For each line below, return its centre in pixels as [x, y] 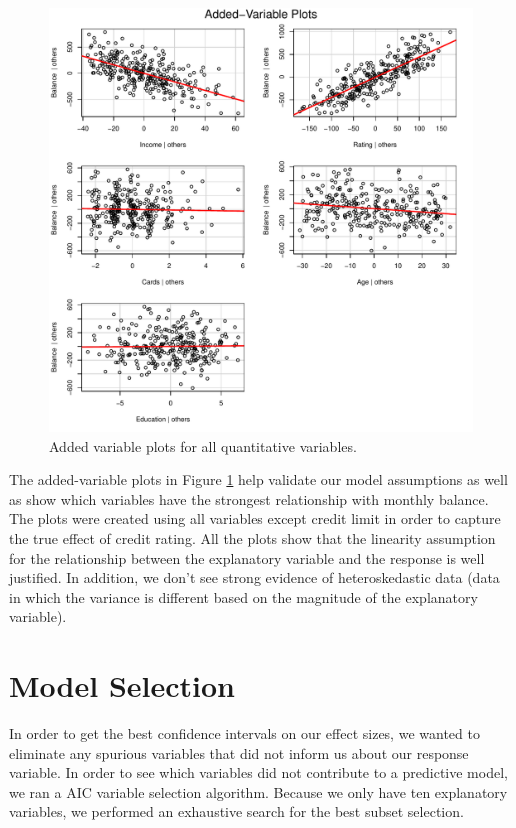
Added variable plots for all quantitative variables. [203, 445]
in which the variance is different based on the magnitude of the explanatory [243, 596]
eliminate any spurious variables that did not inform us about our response [239, 752]
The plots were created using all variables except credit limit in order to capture [255, 518]
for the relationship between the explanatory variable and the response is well [247, 557]
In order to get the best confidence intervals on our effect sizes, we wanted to [244, 733]
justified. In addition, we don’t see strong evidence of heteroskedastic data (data [254, 577]
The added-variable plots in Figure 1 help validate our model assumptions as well [258, 479]
